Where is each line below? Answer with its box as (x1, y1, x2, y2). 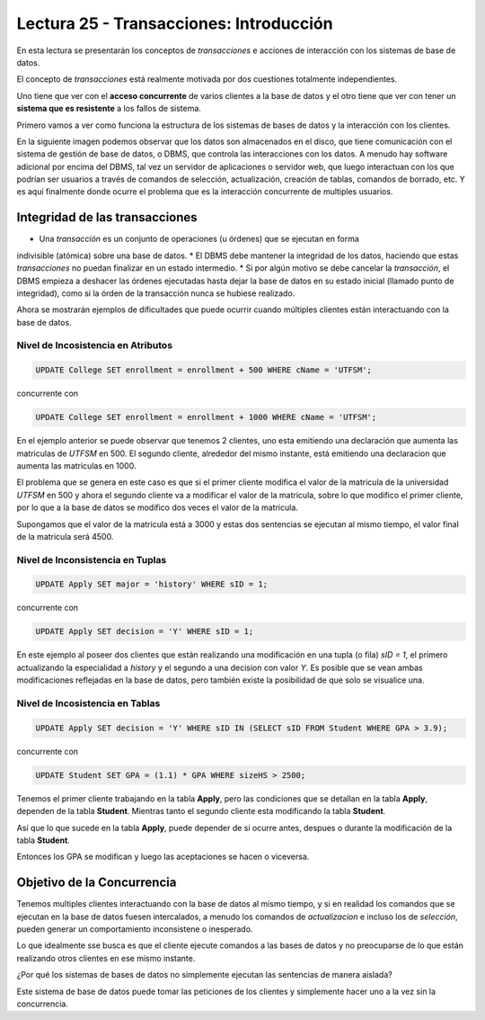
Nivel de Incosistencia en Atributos (16, 339, 173, 352)
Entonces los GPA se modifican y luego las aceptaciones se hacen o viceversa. (16, 851, 310, 863)
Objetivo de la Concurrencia (16, 875, 177, 890)
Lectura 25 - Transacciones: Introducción (16, 13, 333, 33)
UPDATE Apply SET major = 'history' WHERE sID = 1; (35, 579, 269, 589)
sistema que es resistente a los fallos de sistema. (16, 103, 202, 114)
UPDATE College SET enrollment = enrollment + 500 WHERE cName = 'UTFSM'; (35, 365, 373, 375)
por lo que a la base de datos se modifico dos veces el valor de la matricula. (16, 502, 298, 513)
